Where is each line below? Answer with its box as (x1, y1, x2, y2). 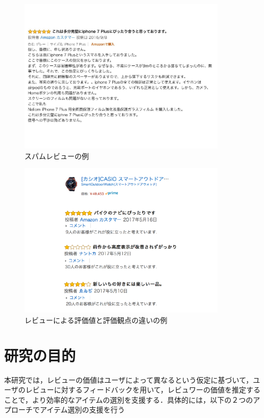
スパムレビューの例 (25, 150, 89, 161)
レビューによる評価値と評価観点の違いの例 (25, 314, 167, 325)
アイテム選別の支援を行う (39, 404, 125, 415)
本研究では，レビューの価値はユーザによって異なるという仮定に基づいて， (4, 374, 253, 385)
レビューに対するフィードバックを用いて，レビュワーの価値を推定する (25, 384, 261, 395)
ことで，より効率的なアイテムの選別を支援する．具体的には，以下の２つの (4, 394, 253, 405)
